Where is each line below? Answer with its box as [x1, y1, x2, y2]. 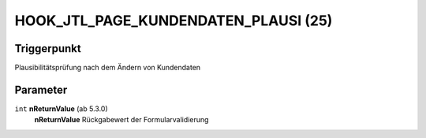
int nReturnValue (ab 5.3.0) [14, 103, 108, 114]
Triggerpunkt [14, 42, 82, 55]
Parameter [14, 83, 68, 96]
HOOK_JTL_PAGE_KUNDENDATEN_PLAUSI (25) [14, 12, 333, 29]
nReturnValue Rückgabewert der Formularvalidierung [34, 115, 209, 125]
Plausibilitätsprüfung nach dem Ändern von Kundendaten [14, 63, 201, 73]
